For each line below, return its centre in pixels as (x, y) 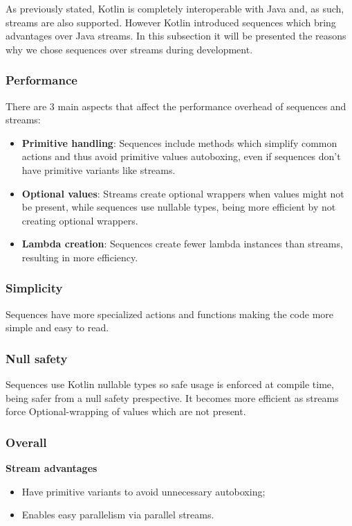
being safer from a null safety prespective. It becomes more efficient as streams (172, 397)
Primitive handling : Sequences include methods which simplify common (179, 142)
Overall (26, 442)
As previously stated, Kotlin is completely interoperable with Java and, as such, (175, 8)
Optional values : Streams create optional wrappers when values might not (183, 193)
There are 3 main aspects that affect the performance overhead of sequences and (176, 106)
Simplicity (34, 288)
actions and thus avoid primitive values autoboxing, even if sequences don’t (181, 156)
